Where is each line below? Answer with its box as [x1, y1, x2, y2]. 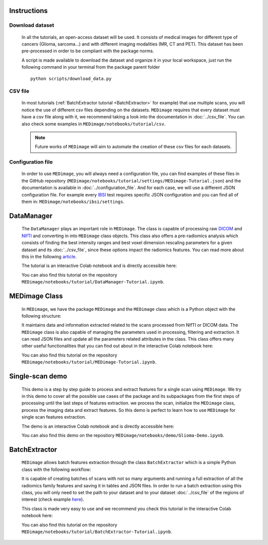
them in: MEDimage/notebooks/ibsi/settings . [21, 198, 125, 204]
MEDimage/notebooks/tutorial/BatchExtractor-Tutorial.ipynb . [21, 529, 172, 535]
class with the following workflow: [21, 466, 91, 472]
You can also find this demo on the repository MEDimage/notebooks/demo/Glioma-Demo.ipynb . [21, 432, 224, 438]
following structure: [21, 313, 62, 319]
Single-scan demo [9, 372, 67, 380]
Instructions [9, 6, 48, 15]
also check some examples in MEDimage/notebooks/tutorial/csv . [21, 121, 166, 127]
